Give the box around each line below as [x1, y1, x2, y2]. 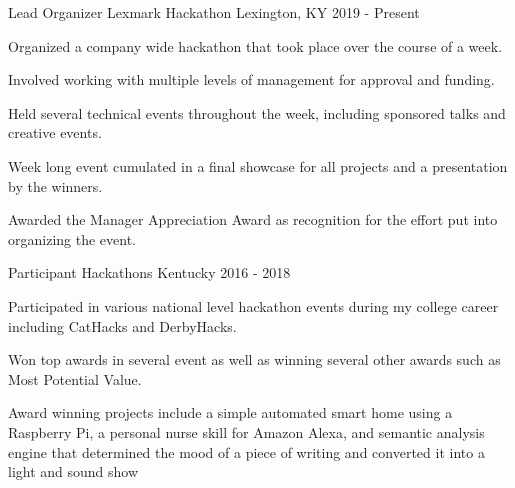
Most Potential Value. [8, 368, 142, 389]
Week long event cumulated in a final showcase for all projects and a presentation [8, 155, 508, 176]
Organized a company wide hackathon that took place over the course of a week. [8, 35, 503, 56]
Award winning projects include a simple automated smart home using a [8, 402, 453, 423]
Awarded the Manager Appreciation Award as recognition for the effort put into [8, 209, 498, 230]
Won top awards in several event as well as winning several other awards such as [8, 349, 501, 370]
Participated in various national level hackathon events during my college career [8, 295, 499, 316]
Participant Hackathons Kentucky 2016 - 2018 [8, 262, 291, 283]
